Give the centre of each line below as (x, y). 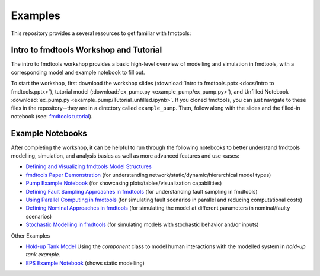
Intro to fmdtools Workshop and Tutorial (87, 50)
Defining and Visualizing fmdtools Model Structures (89, 166)
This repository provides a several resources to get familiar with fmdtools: (101, 33)
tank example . (43, 255)
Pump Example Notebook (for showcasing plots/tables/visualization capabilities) (124, 183)
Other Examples (31, 235)
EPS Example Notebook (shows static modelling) (85, 263)
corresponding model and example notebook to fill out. (78, 72)
